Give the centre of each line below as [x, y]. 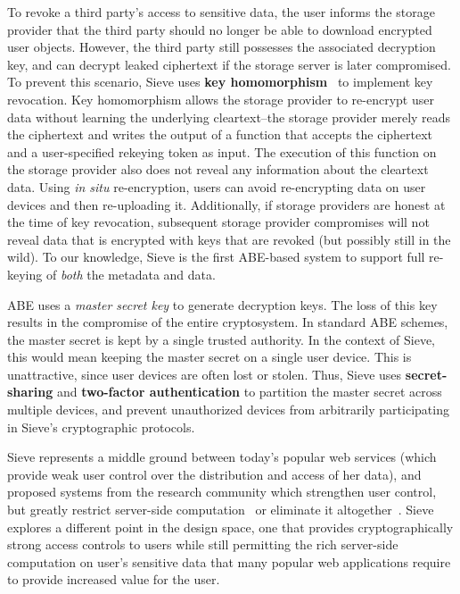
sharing [30, 392]
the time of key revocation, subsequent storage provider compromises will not [218, 222]
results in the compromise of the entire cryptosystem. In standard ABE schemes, [228, 322]
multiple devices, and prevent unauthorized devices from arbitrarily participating [228, 410]
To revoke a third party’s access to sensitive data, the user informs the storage [221, 12]
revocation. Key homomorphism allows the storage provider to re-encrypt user [221, 99]
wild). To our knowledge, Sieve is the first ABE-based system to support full [216, 257]
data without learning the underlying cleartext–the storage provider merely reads [229, 117]
